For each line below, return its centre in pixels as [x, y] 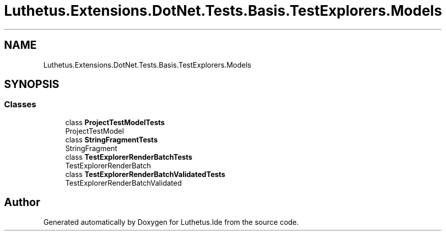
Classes [20, 105]
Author [22, 202]
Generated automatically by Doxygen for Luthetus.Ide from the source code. [171, 222]
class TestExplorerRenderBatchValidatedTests [145, 174]
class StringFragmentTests [111, 139]
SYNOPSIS [32, 84]
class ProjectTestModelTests [115, 122]
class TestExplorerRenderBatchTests [129, 157]
